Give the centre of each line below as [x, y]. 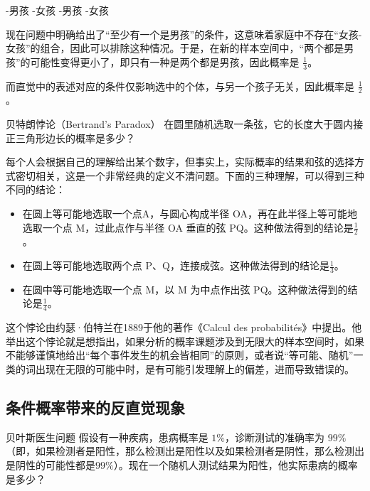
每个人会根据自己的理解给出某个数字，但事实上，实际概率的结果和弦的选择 [180, 162]
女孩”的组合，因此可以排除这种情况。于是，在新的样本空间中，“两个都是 [175, 48]
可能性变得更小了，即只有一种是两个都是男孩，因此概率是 [165, 61]
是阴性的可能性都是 [51, 465]
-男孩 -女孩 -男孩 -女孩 [57, 10]
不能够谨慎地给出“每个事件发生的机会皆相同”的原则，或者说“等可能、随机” [180, 355]
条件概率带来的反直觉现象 [95, 408]
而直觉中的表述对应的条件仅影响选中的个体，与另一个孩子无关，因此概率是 [180, 86]
